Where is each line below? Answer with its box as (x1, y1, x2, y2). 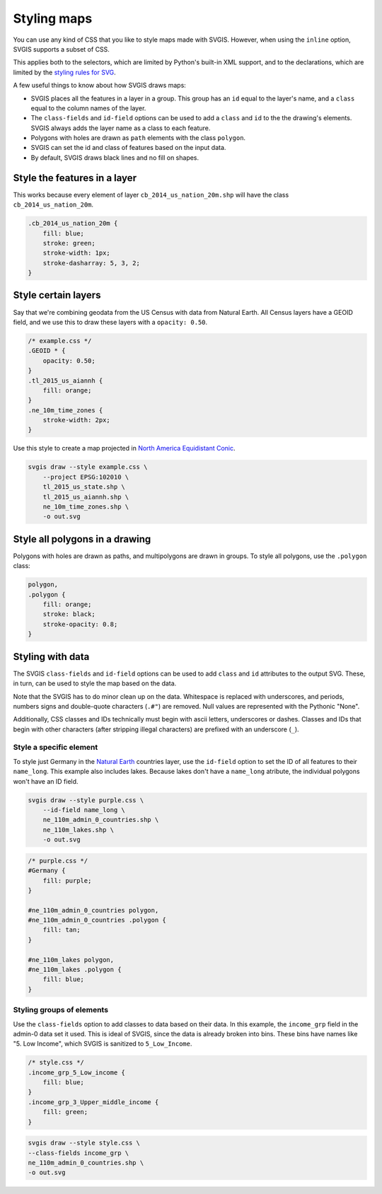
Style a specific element (13, 743, 98, 753)
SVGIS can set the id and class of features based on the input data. (30, 144, 226, 152)
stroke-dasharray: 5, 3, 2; (42, 259, 141, 267)
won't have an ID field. (13, 777, 79, 785)
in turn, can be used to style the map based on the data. (13, 679, 177, 688)
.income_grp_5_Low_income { (28, 1068, 125, 1077)
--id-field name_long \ (42, 806, 125, 813)
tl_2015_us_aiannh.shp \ (42, 492, 129, 501)
